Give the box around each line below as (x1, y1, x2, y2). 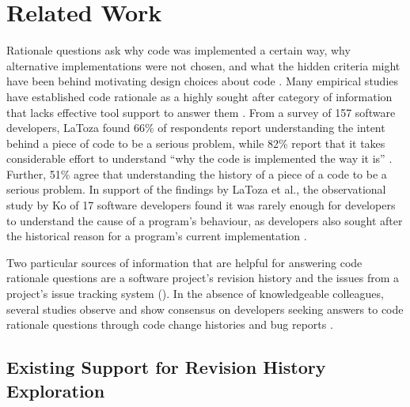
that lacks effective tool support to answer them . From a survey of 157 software (6, 104, 396, 120)
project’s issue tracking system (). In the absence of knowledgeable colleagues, (6, 285, 384, 302)
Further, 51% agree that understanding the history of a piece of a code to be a (6, 165, 387, 182)
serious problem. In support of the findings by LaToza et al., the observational (6, 181, 386, 198)
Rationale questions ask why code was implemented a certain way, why (6, 42, 351, 58)
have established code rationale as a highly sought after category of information (6, 88, 393, 104)
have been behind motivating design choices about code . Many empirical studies (6, 73, 399, 89)
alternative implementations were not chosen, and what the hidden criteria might (6, 57, 401, 73)
